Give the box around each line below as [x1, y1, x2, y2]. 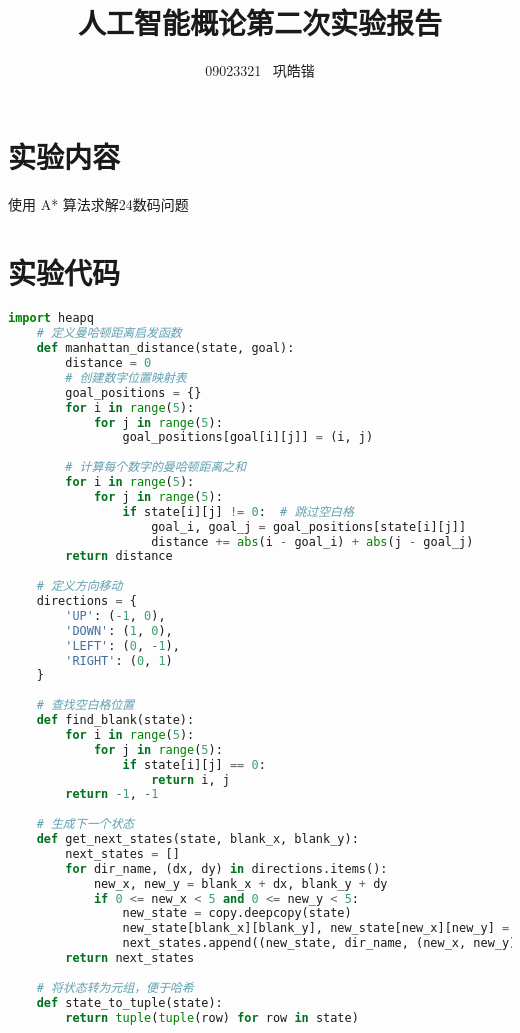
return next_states [65, 951, 195, 965]
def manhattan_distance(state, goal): [36, 341, 295, 356]
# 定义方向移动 [36, 579, 123, 594]
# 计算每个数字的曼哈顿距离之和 [65, 460, 247, 475]
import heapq [8, 311, 94, 326]
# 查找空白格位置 [36, 698, 135, 713]
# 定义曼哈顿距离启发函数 [36, 326, 182, 341]
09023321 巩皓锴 [205, 60, 315, 81]
